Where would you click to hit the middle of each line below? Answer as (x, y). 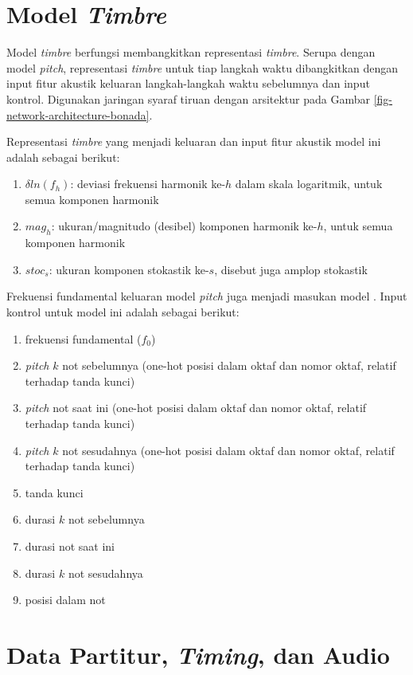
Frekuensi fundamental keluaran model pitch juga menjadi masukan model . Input (207, 296)
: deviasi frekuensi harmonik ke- (148, 184)
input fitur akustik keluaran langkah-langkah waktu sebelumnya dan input (188, 83)
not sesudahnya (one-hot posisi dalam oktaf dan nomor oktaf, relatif (228, 450)
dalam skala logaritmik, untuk (309, 184)
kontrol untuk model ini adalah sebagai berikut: (123, 312)
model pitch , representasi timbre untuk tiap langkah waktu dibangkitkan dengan (202, 67)
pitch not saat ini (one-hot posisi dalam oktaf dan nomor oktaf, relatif (196, 408)
